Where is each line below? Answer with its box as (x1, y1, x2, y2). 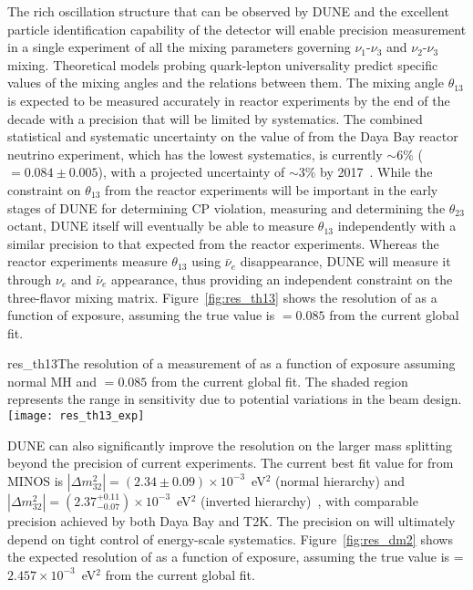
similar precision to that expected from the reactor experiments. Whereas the (7, 233, 439, 253)
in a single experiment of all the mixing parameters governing (7, 37, 351, 57)
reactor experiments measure (7, 252, 168, 271)
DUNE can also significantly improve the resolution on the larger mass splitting (7, 435, 452, 454)
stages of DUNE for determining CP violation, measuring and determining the (7, 198, 446, 217)
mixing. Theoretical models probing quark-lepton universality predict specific (7, 55, 438, 74)
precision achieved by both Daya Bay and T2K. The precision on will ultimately (7, 511, 456, 530)
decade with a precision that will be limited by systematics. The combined (7, 109, 423, 128)
